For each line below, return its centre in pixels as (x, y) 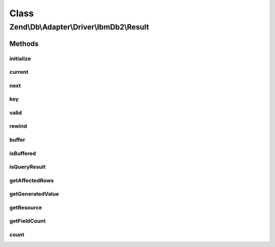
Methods (24, 44)
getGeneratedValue (34, 194)
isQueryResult (28, 167)
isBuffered (23, 153)
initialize (20, 59)
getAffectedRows (32, 180)
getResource (26, 207)
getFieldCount (28, 221)
